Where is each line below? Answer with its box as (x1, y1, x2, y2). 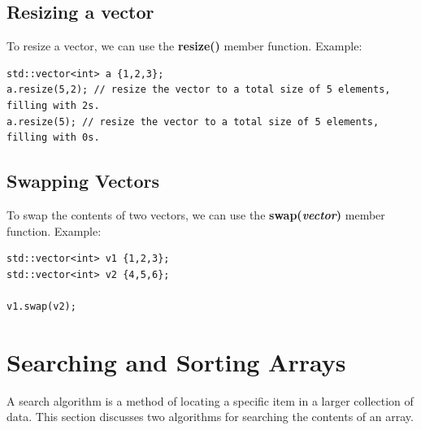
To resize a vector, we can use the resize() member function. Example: (7, 37, 362, 54)
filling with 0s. (7, 132, 100, 144)
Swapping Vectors (7, 168, 159, 193)
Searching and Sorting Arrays (7, 345, 346, 378)
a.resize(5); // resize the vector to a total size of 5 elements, (7, 115, 380, 128)
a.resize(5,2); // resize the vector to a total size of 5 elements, (7, 84, 391, 96)
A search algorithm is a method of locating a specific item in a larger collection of (7, 392, 414, 409)
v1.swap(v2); (7, 300, 76, 312)
